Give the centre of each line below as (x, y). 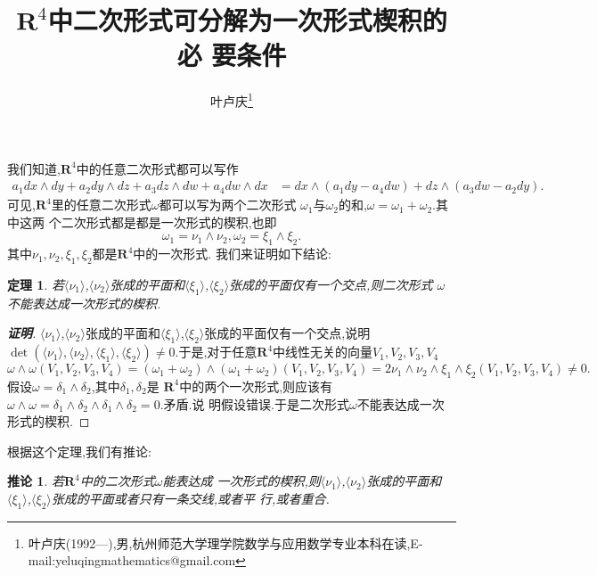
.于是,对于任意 (216, 352)
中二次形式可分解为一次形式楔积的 (247, 20)
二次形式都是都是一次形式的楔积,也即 (169, 222)
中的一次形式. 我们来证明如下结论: (232, 254)
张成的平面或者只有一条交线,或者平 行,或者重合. (190, 498)
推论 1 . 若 (36, 481)
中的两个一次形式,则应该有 (256, 386)
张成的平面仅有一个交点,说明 (287, 333)
